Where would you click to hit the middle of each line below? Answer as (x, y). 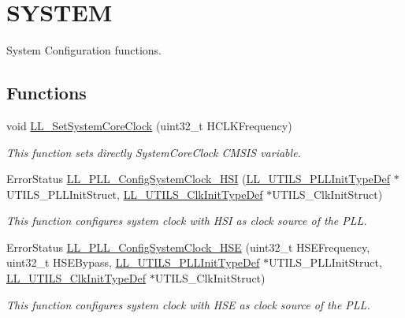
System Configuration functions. (84, 50)
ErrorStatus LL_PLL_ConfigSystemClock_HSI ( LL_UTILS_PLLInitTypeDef (199, 179)
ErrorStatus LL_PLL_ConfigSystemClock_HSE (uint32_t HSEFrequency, (188, 247)
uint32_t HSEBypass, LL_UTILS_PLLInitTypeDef (133, 262)
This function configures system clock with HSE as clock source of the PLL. (188, 304)
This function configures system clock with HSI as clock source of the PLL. (187, 221)
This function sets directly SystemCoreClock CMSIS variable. (154, 152)
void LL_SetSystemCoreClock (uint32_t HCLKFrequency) (149, 125)
